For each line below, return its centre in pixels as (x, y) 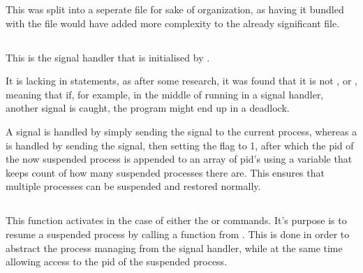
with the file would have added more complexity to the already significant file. (173, 23)
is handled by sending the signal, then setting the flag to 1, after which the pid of (180, 145)
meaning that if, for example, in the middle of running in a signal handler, (165, 94)
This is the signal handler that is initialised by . (108, 57)
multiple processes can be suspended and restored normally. (133, 186)
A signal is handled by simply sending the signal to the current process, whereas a (181, 131)
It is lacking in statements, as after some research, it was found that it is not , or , (181, 81)
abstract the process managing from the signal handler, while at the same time (174, 248)
